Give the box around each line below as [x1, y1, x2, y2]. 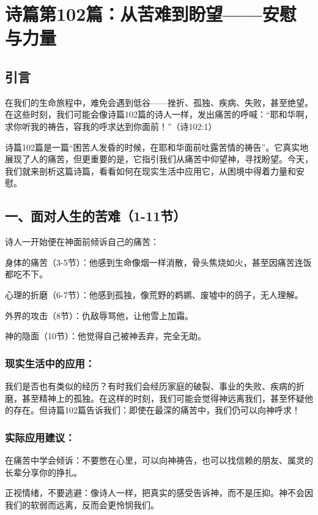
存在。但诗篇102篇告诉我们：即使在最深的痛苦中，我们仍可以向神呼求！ [13, 404, 300, 416]
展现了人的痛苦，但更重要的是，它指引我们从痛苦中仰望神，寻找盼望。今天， [5, 152, 313, 165]
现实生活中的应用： [5, 355, 95, 370]
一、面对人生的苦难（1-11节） [5, 206, 187, 225]
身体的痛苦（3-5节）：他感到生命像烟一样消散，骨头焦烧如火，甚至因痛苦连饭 [5, 255, 312, 268]
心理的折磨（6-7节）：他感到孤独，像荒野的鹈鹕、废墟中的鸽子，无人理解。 [5, 288, 303, 301]
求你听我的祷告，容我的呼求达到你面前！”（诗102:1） [5, 119, 217, 132]
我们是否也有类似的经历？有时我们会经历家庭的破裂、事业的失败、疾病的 [5, 379, 296, 392]
